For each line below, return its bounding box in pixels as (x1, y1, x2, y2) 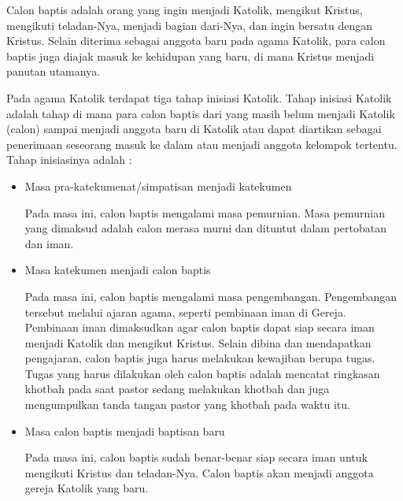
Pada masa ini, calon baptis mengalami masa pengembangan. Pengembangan (24, 288, 397, 304)
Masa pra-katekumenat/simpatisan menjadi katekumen (24, 177, 292, 194)
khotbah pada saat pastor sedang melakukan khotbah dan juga (24, 380, 330, 397)
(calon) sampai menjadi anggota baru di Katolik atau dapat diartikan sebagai (6, 121, 382, 137)
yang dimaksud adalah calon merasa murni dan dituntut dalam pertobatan (24, 220, 387, 236)
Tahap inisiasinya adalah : (6, 151, 132, 168)
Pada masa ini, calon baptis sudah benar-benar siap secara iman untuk (24, 449, 368, 466)
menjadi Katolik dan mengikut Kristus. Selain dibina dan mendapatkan (24, 334, 372, 351)
